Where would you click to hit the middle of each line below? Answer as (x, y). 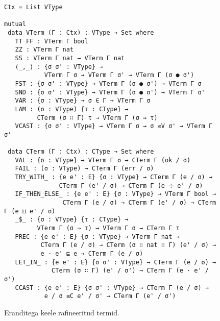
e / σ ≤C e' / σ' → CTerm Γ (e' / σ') (110, 296)
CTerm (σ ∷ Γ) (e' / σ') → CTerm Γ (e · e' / (130, 271)
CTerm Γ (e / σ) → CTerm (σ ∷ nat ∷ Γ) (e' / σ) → (128, 245)
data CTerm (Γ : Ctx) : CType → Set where (81, 152)
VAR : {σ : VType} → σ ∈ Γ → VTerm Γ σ (83, 101)
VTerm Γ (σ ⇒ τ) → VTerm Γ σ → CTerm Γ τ (108, 228)
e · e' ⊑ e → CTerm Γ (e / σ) (92, 254)
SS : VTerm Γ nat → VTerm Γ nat (70, 58)
